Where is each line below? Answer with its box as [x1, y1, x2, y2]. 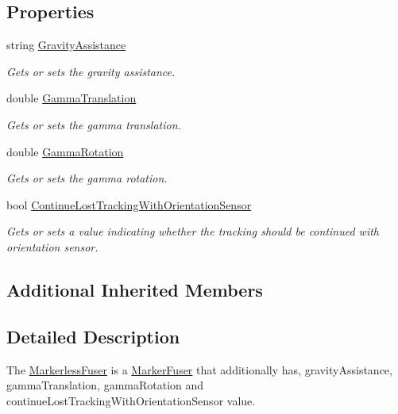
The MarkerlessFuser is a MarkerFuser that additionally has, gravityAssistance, [6, 361, 392, 378]
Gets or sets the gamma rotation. [6, 170, 168, 186]
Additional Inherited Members [6, 277, 263, 301]
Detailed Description [6, 324, 180, 348]
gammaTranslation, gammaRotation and [6, 377, 204, 393]
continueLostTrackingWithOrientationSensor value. [6, 392, 256, 408]
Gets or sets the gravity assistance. [6, 63, 176, 79]
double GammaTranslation [6, 90, 137, 106]
